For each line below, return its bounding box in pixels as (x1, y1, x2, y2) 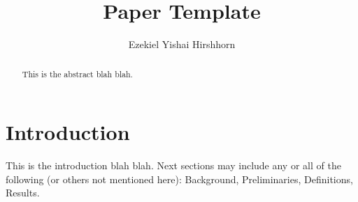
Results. (6, 185, 40, 200)
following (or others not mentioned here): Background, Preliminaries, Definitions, (6, 171, 353, 186)
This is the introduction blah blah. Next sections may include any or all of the (6, 158, 341, 173)
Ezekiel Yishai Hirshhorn (128, 37, 236, 52)
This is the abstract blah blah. (22, 68, 133, 79)
